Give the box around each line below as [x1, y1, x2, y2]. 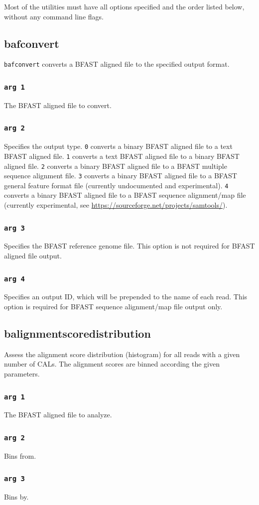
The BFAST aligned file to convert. [4, 100, 112, 110]
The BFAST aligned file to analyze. [4, 409, 112, 420]
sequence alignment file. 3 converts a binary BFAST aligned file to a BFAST [4, 170, 237, 181]
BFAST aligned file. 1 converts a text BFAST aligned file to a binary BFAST [4, 150, 240, 161]
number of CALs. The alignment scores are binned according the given [4, 359, 220, 369]
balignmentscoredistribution [4, 326, 151, 341]
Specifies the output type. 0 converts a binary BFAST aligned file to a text [4, 141, 233, 151]
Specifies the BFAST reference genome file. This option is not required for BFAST [4, 241, 255, 251]
